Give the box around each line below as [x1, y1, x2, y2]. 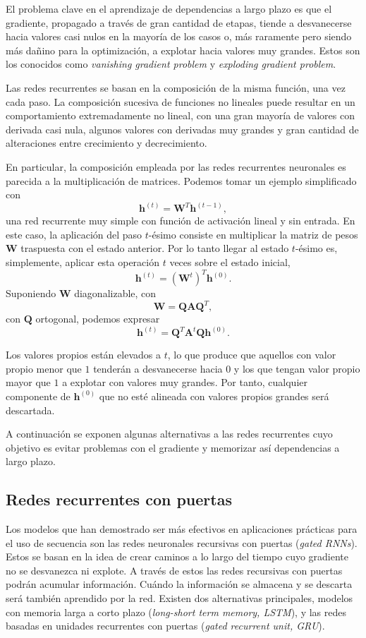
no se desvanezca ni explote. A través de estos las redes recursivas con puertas [6, 562, 343, 577]
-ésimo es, [295, 241, 338, 255]
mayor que [6, 375, 51, 390]
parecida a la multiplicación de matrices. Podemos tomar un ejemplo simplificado [6, 173, 357, 188]
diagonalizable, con [74, 286, 157, 301]
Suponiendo [6, 286, 56, 301]
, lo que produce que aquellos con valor [167, 347, 336, 362]
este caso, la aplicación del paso [6, 227, 142, 241]
